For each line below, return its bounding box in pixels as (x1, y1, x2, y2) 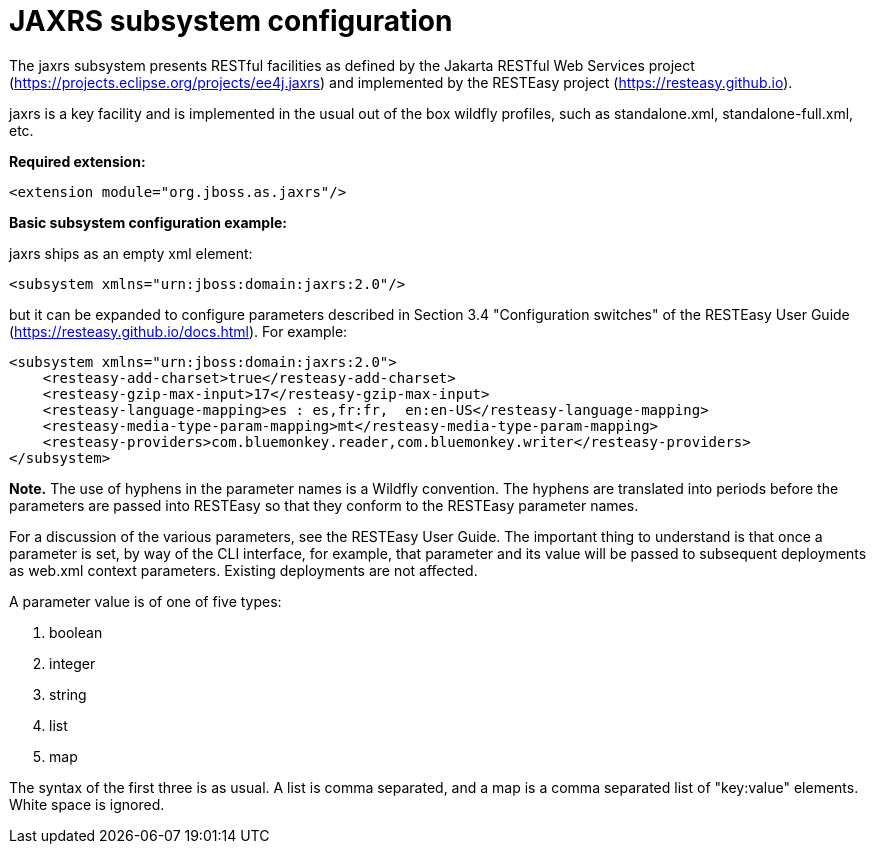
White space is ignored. (9, 795, 165, 813)
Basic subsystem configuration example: (9, 213, 287, 231)
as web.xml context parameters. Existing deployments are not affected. (9, 561, 478, 579)
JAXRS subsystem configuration (9, 4, 453, 38)
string (49, 685, 87, 703)
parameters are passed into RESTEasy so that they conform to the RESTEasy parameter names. (9, 496, 639, 514)
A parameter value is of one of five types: (9, 592, 282, 610)
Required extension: (9, 152, 146, 170)
